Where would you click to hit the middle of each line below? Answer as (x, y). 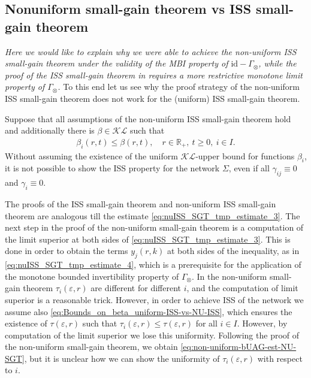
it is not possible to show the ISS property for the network (112, 168)
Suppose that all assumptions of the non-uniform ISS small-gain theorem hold (148, 118)
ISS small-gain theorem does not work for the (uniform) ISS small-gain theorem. (153, 98)
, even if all (249, 168)
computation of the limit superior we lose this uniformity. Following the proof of (152, 335)
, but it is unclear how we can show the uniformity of (122, 358)
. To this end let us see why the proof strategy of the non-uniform (179, 87)
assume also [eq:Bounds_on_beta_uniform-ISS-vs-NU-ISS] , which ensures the (149, 311)
